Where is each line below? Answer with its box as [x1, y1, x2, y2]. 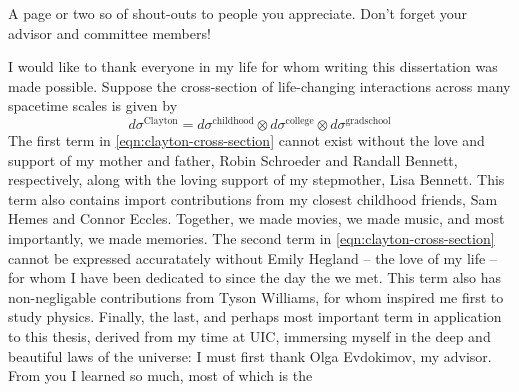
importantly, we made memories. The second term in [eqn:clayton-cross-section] [8, 228, 495, 249]
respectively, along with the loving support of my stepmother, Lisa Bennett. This [8, 169, 505, 190]
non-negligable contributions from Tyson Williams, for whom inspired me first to [8, 286, 504, 307]
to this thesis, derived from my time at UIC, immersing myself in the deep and [8, 325, 491, 346]
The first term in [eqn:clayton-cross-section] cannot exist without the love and [8, 130, 485, 151]
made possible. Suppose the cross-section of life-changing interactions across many [8, 75, 511, 96]
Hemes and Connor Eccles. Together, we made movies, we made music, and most [8, 208, 505, 229]
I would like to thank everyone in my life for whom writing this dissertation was [8, 56, 498, 77]
